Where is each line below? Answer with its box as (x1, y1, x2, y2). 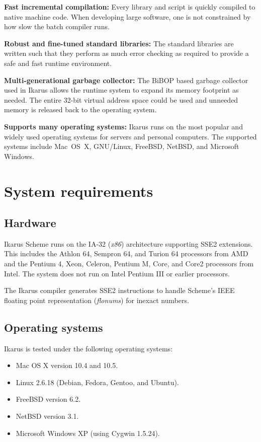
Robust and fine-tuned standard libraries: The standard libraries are (4, 38, 234, 48)
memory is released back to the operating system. (4, 104, 157, 115)
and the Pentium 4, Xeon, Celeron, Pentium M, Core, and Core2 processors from (4, 258, 254, 269)
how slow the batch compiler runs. (4, 21, 110, 32)
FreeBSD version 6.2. (16, 394, 81, 404)
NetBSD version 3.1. (16, 411, 79, 421)
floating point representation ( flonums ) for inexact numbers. (4, 294, 189, 305)
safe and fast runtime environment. (4, 57, 112, 68)
